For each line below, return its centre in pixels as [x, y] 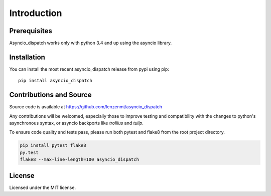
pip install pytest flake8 [53, 146]
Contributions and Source [50, 95]
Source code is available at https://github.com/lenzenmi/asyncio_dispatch [86, 107]
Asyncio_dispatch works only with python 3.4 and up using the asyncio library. [91, 43]
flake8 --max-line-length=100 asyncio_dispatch [79, 160]
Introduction [36, 13]
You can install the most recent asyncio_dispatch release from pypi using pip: [89, 69]
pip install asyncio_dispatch [55, 81]
